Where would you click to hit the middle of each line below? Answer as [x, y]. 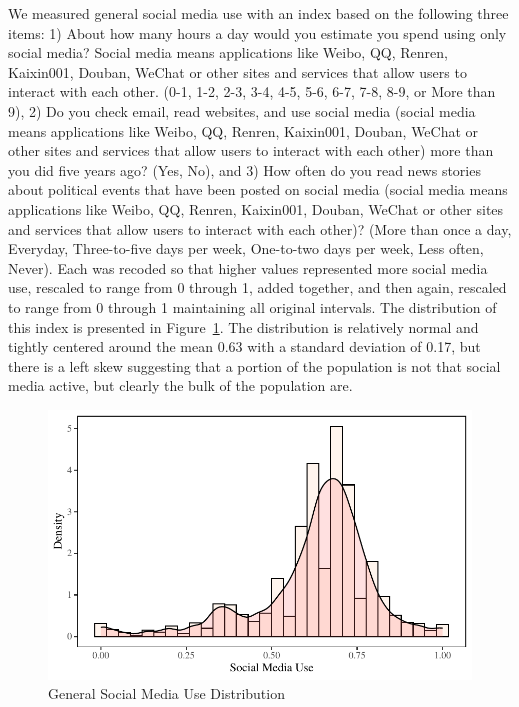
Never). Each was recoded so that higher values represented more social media [248, 267]
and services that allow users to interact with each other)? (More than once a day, [260, 228]
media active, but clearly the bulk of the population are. [180, 385]
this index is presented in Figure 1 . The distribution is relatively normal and [243, 326]
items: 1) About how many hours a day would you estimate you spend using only [257, 32]
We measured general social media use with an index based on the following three [258, 13]
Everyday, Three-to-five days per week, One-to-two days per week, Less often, [246, 248]
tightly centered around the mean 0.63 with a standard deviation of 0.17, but [244, 346]
